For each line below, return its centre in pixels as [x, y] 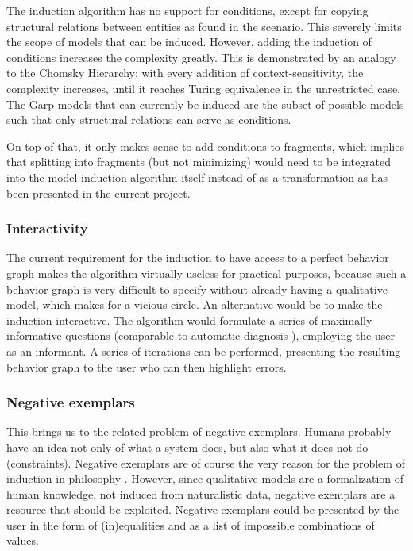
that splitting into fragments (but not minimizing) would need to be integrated [199, 162]
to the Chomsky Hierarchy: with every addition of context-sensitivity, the [185, 73]
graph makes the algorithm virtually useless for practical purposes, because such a [206, 273]
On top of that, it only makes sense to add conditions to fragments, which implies [205, 146]
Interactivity [47, 228]
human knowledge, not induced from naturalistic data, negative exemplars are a [201, 493]
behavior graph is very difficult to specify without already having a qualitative [197, 289]
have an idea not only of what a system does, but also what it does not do [187, 447]
